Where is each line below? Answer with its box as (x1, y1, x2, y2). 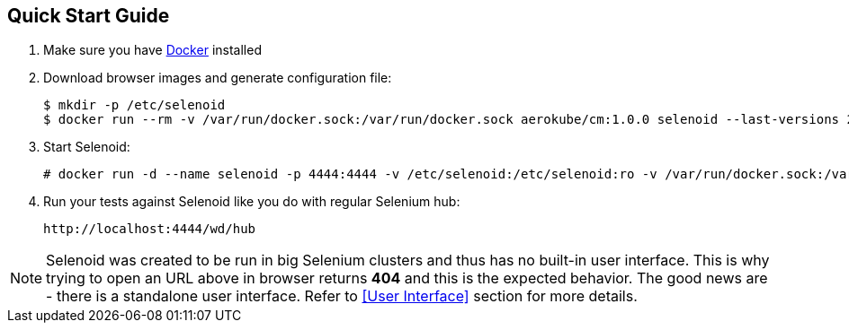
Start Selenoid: (43, 139, 130, 155)
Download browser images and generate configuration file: (43, 70, 392, 86)
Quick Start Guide (7, 4, 170, 27)
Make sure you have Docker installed (43, 42, 262, 58)
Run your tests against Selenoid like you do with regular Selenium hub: (43, 194, 460, 210)
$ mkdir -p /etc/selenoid (43, 98, 226, 113)
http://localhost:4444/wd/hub (43, 221, 256, 237)
